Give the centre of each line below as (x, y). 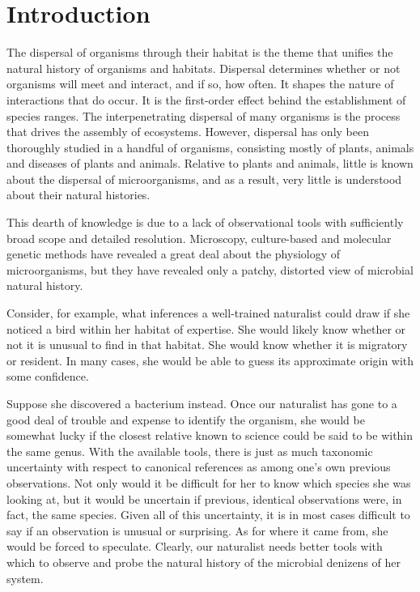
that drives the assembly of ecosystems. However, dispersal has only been (188, 132)
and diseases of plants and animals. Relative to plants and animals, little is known (210, 163)
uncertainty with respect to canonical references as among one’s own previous (199, 467)
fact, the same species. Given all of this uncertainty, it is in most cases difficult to (208, 515)
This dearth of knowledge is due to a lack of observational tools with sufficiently (205, 222)
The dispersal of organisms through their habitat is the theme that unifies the (200, 52)
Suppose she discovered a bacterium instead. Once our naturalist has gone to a (202, 403)
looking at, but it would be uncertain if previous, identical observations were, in (204, 498)
